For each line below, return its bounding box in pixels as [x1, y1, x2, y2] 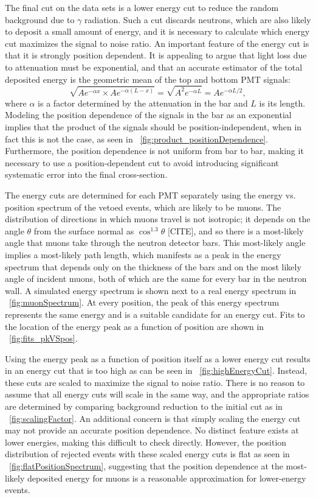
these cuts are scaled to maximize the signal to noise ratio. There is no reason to [5, 376, 305, 388]
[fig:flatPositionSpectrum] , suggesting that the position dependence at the [9, 460, 283, 472]
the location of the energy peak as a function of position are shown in [5, 320, 264, 332]
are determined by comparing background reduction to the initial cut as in [5, 400, 283, 413]
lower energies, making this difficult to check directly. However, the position [5, 435, 287, 448]
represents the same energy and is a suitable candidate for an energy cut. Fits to [5, 307, 305, 320]
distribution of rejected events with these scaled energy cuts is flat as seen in [5, 447, 290, 460]
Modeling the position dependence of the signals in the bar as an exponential [5, 108, 292, 121]
